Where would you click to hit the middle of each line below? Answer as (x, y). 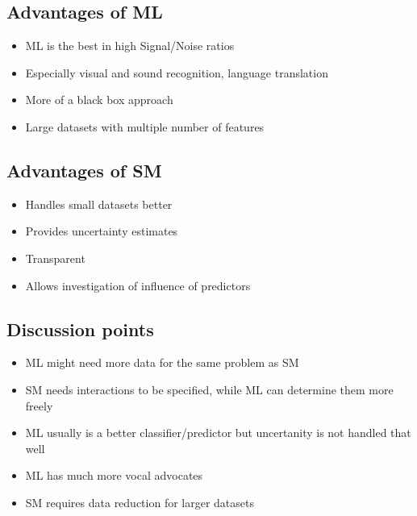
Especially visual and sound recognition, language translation (177, 72)
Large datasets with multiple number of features (145, 126)
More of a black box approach (99, 100)
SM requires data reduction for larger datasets (140, 502)
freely (39, 405)
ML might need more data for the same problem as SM (162, 362)
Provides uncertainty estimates (102, 231)
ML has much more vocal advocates (114, 475)
